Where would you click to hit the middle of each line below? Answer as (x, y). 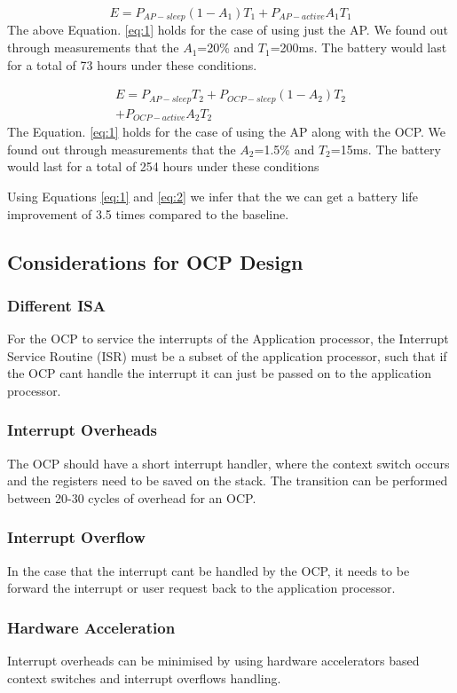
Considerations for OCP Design (155, 261)
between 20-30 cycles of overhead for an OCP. (132, 497)
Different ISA (56, 305)
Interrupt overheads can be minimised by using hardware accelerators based (213, 661)
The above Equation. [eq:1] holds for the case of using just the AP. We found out (228, 30)
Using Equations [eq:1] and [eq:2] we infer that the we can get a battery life (213, 196)
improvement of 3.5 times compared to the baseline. (148, 213)
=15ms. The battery (386, 149)
